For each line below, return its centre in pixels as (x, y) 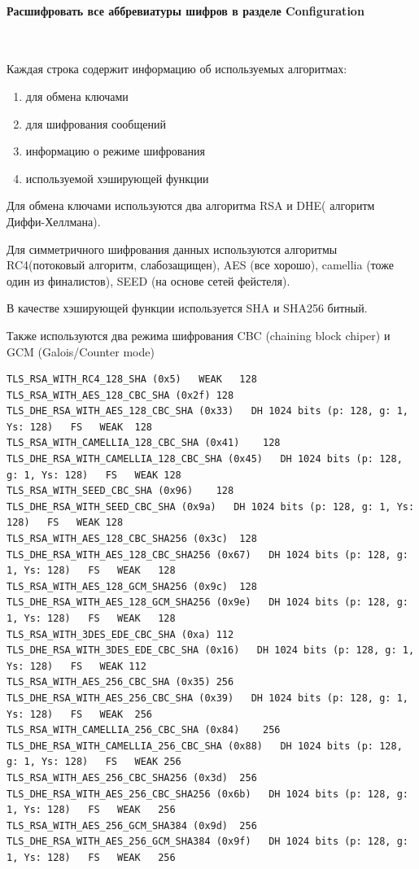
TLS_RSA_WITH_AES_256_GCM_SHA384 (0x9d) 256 (132, 825)
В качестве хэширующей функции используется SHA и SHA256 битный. (187, 308)
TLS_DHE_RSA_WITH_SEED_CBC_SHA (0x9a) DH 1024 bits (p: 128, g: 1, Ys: (211, 507)
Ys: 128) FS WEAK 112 (76, 666)
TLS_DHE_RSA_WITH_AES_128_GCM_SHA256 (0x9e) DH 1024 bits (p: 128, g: (207, 603)
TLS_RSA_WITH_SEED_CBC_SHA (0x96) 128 (120, 491)
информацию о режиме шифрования (115, 151)
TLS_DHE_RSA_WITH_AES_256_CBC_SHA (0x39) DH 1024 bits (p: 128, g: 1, (207, 698)
